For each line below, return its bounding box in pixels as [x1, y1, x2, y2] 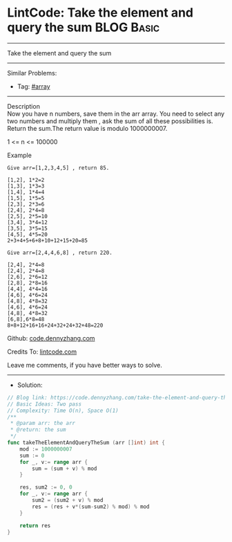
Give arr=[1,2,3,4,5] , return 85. [7, 164, 110, 171]
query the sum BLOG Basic [7, 19, 160, 35]
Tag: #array [17, 82, 50, 91]
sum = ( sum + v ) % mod [32, 465, 97, 472]
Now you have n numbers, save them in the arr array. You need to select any [7, 109, 225, 118]
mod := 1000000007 [19, 445, 72, 453]
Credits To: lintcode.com [7, 347, 77, 356]
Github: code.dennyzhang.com [7, 334, 95, 342]
